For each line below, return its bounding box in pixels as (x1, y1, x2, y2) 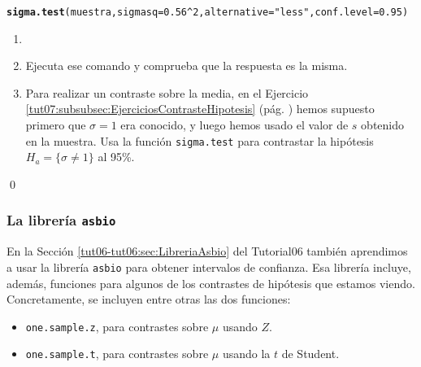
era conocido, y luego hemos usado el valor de (120, 116, 349, 133)
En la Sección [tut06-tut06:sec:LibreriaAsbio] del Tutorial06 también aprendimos (7, 242, 408, 260)
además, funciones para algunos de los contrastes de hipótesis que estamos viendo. (7, 274, 415, 291)
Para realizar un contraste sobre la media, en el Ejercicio (25, 84, 309, 101)
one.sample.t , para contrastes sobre (25, 345, 209, 362)
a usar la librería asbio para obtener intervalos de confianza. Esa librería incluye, (7, 258, 411, 275)
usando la (222, 345, 271, 362)
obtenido (361, 116, 405, 133)
